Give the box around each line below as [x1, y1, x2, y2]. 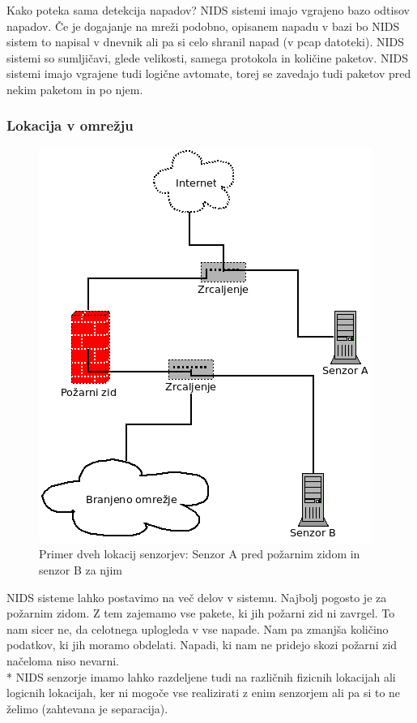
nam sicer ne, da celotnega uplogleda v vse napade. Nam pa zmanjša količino [6, 620, 389, 637]
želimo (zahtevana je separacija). [6, 699, 168, 717]
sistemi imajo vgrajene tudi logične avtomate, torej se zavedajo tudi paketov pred [6, 65, 411, 82]
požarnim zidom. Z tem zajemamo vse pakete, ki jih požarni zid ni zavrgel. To [6, 605, 395, 622]
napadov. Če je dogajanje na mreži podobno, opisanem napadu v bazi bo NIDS [6, 17, 400, 34]
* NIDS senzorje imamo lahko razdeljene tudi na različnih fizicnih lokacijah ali [6, 668, 396, 685]
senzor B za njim [39, 561, 122, 578]
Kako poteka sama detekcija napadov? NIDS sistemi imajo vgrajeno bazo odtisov [6, 2, 410, 18]
